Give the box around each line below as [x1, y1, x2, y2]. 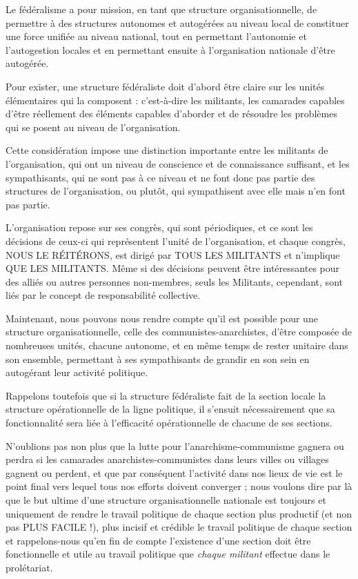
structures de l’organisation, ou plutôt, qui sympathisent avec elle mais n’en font [6, 184, 346, 198]
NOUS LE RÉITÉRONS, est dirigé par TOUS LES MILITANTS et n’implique [6, 247, 340, 262]
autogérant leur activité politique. [6, 365, 148, 380]
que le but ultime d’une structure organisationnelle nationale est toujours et [6, 493, 326, 507]
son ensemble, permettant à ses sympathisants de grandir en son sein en [6, 351, 310, 366]
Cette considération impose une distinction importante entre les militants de [6, 143, 328, 157]
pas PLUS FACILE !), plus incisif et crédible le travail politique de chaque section [6, 520, 352, 534]
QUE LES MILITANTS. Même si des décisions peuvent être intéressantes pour [6, 261, 340, 275]
